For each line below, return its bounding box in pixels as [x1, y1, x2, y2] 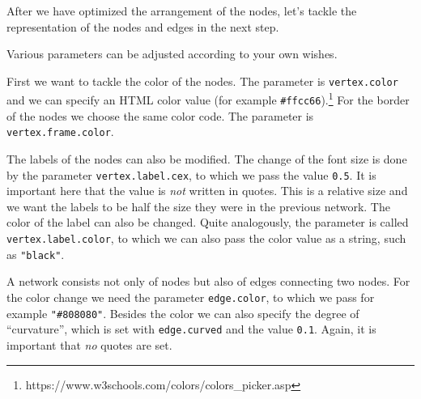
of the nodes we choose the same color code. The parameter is [6, 107, 314, 124]
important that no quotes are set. [6, 336, 172, 353]
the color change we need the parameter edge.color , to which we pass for [6, 288, 375, 305]
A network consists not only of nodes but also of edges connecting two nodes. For [6, 273, 410, 290]
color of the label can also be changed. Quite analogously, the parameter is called [6, 214, 409, 231]
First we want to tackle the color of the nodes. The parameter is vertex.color [6, 72, 398, 89]
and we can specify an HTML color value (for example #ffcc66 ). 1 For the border [6, 89, 410, 108]
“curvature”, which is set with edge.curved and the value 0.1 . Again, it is [6, 320, 376, 337]
